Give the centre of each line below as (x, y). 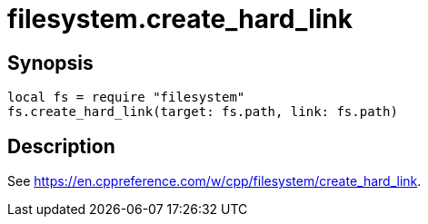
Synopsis (50, 63)
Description (61, 146)
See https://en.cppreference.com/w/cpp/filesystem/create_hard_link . (214, 181)
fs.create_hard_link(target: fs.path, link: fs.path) (203, 112)
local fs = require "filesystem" (126, 97)
